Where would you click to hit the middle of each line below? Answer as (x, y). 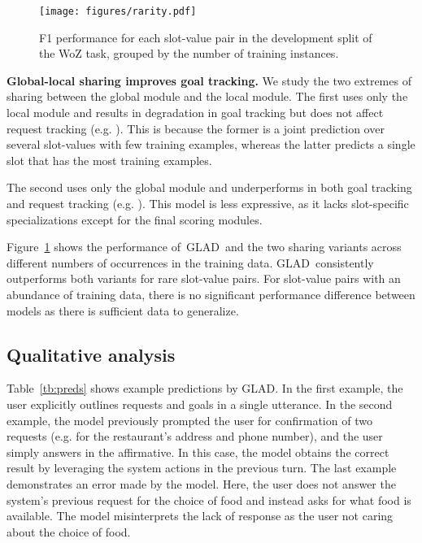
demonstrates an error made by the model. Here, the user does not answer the (201, 483)
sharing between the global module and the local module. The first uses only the (207, 96)
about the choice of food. (69, 531)
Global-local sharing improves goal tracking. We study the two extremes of (209, 80)
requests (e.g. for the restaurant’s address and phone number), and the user (195, 436)
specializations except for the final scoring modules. (135, 219)
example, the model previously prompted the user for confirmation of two (189, 420)
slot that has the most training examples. (109, 160)
